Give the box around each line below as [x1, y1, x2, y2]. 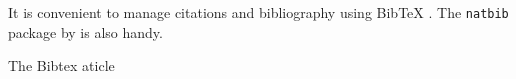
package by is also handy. [8, 21, 163, 42]
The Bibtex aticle [8, 55, 115, 76]
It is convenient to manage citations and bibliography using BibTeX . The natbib [8, 2, 509, 22]
